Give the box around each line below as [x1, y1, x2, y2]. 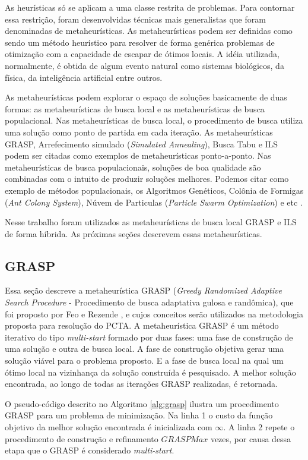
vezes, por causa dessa [210, 432, 291, 445]
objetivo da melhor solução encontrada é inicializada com [5, 421, 212, 433]
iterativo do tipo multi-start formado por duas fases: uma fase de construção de [5, 330, 293, 343]
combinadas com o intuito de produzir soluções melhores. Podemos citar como [5, 172, 289, 185]
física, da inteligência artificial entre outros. [5, 71, 163, 83]
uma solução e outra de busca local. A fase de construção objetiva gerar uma [5, 342, 284, 355]
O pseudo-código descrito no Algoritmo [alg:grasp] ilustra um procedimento [5, 397, 279, 409]
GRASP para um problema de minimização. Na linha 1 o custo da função [5, 409, 273, 421]
